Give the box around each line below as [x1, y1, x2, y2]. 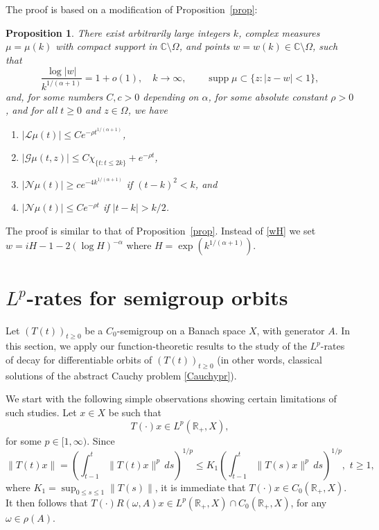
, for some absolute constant [208, 89, 328, 103]
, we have [127, 103, 168, 117]
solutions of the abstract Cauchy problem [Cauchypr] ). [6, 368, 237, 382]
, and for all [6, 103, 58, 117]
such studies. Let [6, 404, 77, 419]
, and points [179, 39, 230, 53]
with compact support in [55, 39, 157, 53]
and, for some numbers [6, 89, 103, 103]
